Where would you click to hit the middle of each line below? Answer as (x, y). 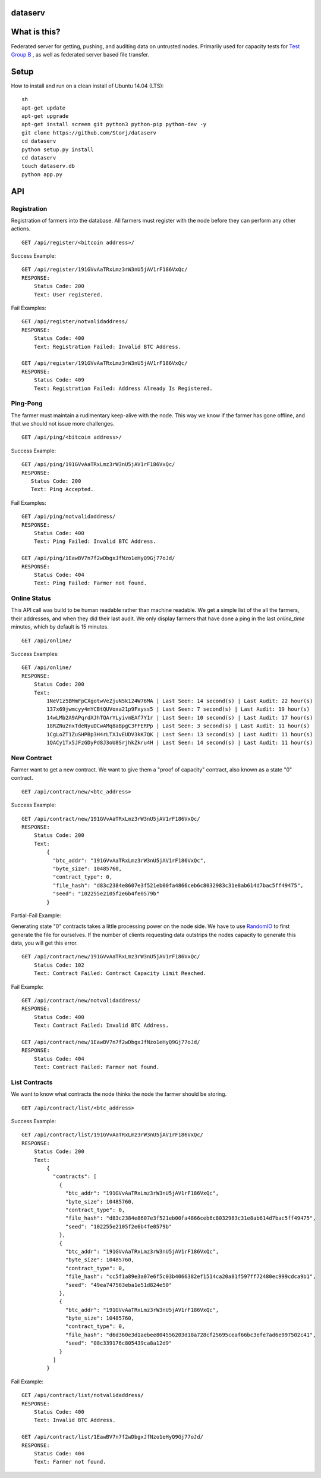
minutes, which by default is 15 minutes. (60, 627)
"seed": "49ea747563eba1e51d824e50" (119, 1285)
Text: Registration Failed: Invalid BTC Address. (107, 346)
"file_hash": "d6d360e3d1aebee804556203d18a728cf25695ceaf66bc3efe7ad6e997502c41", (191, 1335)
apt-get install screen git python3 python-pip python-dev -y (114, 124)
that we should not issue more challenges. (63, 424)
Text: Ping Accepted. (62, 489)
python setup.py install (58, 149)
